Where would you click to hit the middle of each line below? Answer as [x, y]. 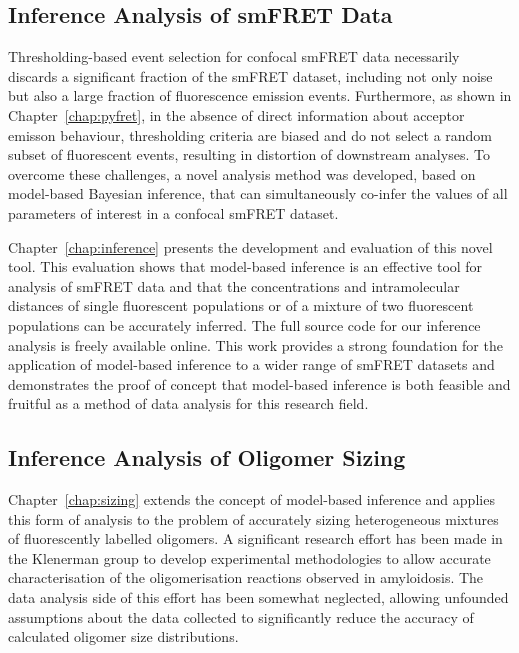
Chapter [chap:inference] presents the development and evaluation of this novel [250, 246]
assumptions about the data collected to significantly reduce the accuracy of [241, 616]
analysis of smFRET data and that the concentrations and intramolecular [234, 285]
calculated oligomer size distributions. [123, 636]
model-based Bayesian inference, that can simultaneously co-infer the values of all [258, 193]
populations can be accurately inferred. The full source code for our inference [244, 324]
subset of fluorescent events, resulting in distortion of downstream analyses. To [249, 154]
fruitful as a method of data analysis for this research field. [188, 403]
